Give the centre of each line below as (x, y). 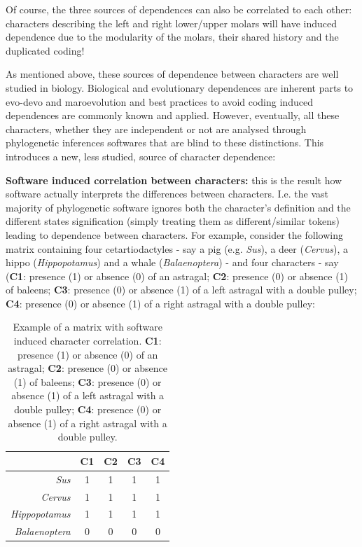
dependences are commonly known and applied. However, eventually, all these (173, 115)
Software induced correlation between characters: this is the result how (174, 180)
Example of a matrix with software (88, 327)
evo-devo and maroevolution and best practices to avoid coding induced (159, 101)
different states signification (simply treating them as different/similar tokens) (173, 221)
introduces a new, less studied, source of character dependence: (141, 156)
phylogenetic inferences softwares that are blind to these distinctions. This (165, 143)
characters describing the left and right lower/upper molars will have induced (172, 23)
